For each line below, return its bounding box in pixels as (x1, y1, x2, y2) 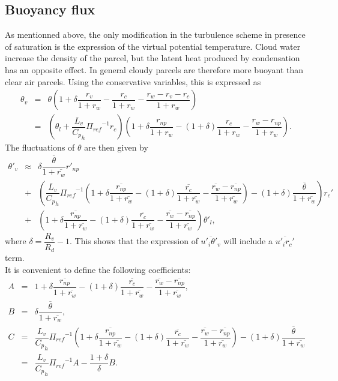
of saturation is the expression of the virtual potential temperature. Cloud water (5, 40, 301, 52)
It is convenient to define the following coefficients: (5, 263, 191, 275)
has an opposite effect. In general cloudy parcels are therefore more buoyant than (5, 63, 304, 76)
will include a (223, 235, 273, 247)
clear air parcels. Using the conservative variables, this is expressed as (5, 75, 261, 88)
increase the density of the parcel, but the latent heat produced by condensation (5, 52, 300, 64)
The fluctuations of (5, 141, 75, 154)
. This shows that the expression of (70, 235, 198, 247)
